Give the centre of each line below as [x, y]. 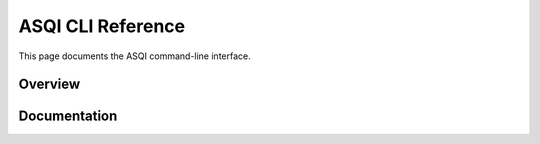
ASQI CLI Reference [102, 26]
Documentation [68, 116]
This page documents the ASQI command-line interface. [134, 56]
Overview [49, 84]
